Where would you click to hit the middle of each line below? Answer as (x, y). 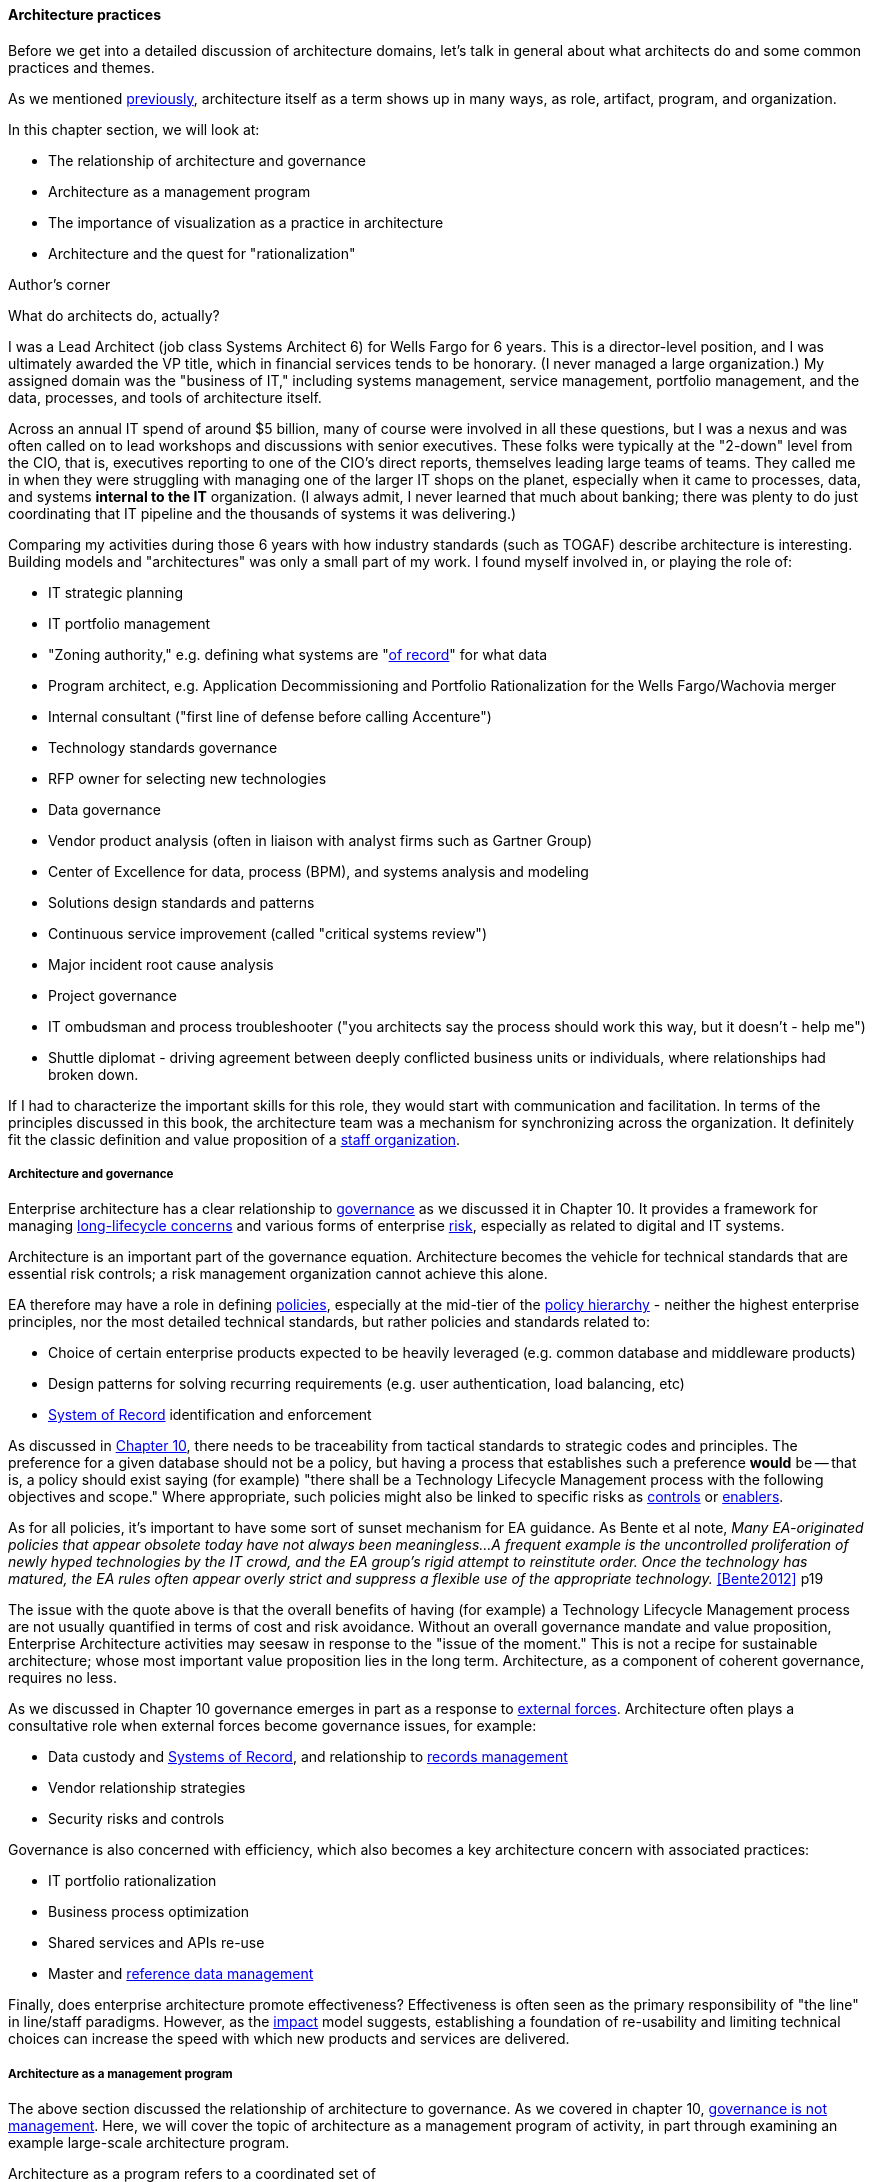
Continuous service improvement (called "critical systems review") (267, 933)
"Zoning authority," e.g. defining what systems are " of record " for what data (298, 654)
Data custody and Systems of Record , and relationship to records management (308, 1757)
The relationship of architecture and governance (207, 160)
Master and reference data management (181, 1974)
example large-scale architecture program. (149, 2143)
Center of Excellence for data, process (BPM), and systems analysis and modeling (318, 871)
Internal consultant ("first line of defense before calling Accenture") (270, 716)
